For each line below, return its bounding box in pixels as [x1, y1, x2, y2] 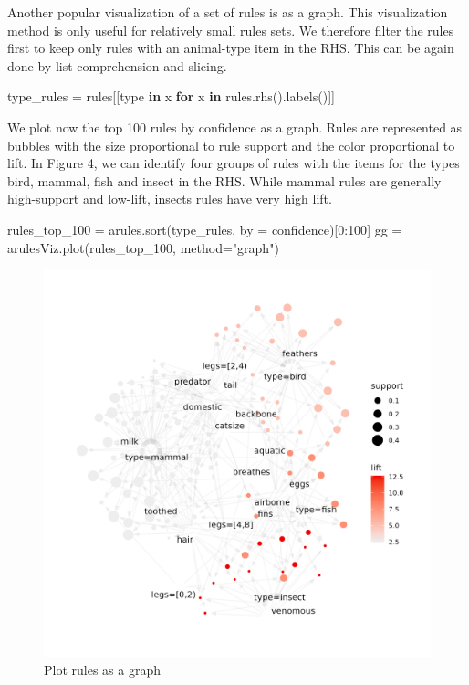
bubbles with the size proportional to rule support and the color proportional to [7, 135, 455, 154]
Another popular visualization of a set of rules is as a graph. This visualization [7, 3, 448, 21]
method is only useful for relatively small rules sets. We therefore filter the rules [7, 20, 454, 39]
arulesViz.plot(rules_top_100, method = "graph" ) [7, 237, 279, 257]
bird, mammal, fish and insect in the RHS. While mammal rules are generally [7, 171, 442, 190]
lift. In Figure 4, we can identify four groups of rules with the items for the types [7, 153, 460, 173]
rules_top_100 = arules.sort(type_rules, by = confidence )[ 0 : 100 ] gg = [7, 219, 402, 238]
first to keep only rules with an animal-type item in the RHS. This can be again [7, 38, 454, 58]
